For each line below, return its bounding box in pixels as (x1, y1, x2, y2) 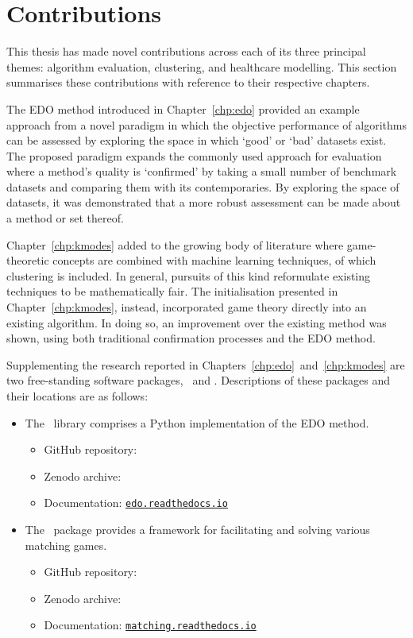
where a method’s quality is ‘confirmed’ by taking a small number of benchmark (6, 163, 397, 180)
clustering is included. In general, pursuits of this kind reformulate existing (6, 267, 371, 284)
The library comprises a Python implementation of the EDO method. (25, 414, 369, 431)
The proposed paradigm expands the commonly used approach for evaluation (6, 147, 382, 164)
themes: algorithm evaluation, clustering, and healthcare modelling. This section (6, 58, 397, 75)
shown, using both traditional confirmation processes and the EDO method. (6, 330, 376, 346)
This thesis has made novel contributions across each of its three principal (6, 43, 366, 60)
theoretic (6, 252, 49, 269)
